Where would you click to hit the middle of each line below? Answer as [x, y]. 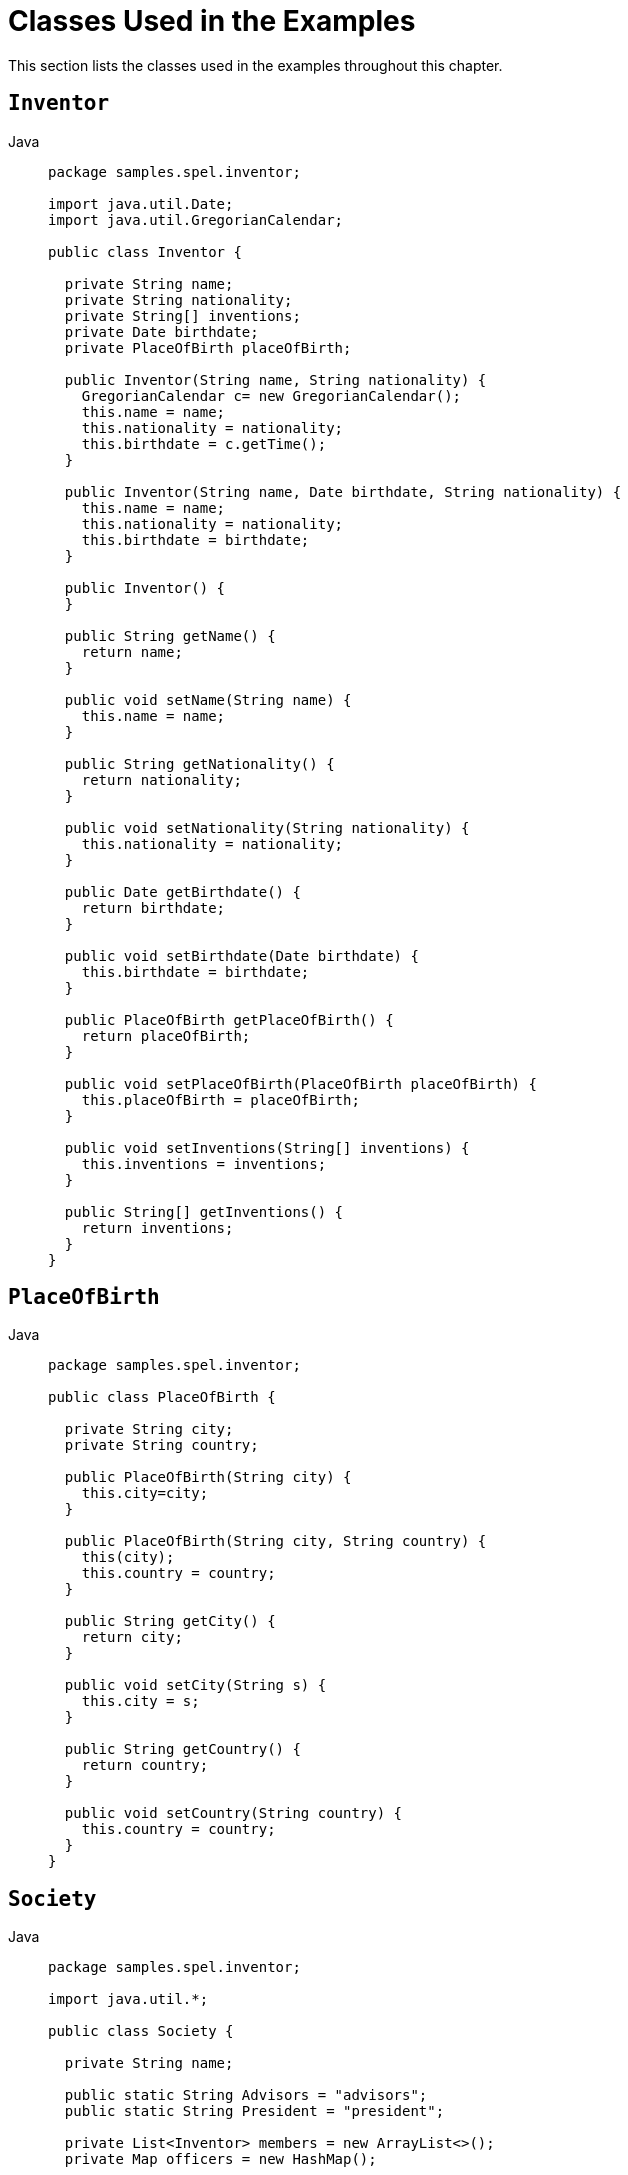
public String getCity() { [170, 1621]
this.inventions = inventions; [204, 1163]
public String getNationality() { [199, 763]
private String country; [161, 1445]
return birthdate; [153, 907]
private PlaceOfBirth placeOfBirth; [208, 347]
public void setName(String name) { [208, 699]
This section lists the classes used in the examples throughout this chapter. [255, 65]
